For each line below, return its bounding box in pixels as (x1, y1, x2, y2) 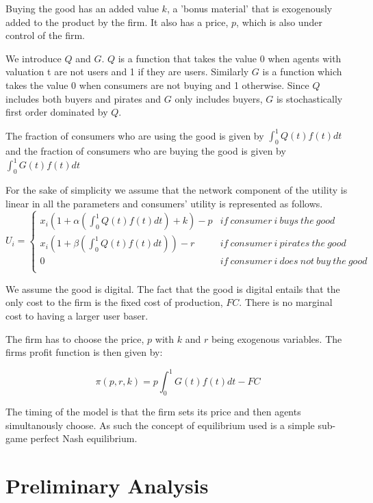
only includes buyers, (175, 91, 263, 105)
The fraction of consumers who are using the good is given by (5, 128, 264, 142)
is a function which (262, 64, 342, 79)
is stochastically (276, 91, 343, 105)
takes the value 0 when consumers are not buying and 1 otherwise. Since (5, 77, 309, 92)
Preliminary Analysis (5, 471, 209, 499)
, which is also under (236, 14, 322, 29)
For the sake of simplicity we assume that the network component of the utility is (5, 182, 348, 196)
